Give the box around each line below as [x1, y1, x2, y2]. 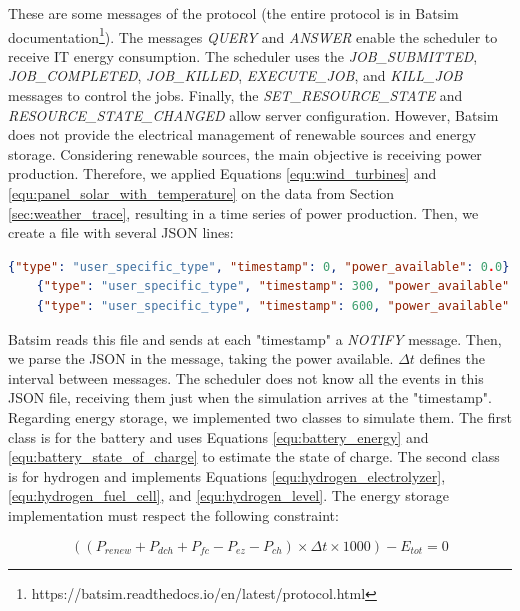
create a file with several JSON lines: [8, 222, 234, 243]
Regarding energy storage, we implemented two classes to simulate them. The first [8, 406, 512, 427]
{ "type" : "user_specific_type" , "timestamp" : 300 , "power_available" [36, 279, 510, 294]
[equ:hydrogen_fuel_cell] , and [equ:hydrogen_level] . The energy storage [8, 485, 449, 506]
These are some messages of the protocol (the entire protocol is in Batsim [8, 3, 459, 23]
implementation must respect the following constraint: [8, 504, 339, 525]
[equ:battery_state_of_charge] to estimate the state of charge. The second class [8, 446, 500, 467]
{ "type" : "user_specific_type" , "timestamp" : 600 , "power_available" [36, 298, 510, 313]
